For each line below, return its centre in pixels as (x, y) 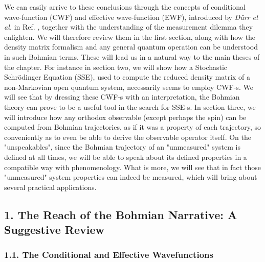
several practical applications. (50, 187)
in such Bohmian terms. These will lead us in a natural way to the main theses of (132, 56)
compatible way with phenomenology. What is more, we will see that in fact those (132, 167)
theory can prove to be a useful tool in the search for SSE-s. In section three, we (130, 106)
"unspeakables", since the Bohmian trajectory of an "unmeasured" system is (122, 147)
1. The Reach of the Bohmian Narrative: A (121, 214)
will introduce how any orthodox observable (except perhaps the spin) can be (125, 117)
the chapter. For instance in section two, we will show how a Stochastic (116, 67)
